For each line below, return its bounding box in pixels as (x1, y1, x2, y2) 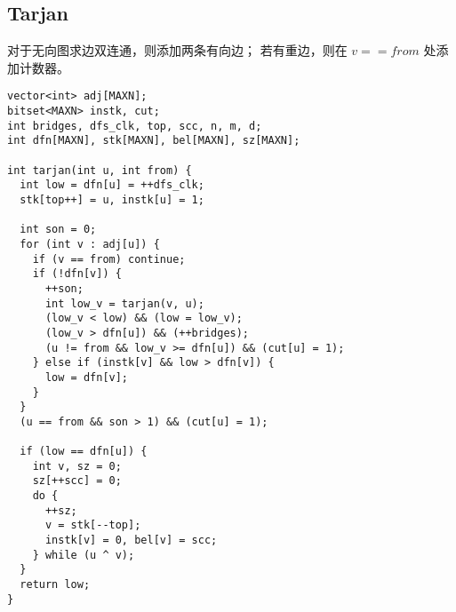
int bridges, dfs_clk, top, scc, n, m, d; (7, 119, 262, 132)
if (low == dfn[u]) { (20, 445, 148, 458)
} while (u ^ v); (32, 548, 135, 561)
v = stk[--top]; (44, 519, 141, 532)
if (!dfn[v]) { (32, 267, 122, 281)
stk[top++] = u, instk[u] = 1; (20, 193, 204, 206)
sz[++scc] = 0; (32, 474, 122, 488)
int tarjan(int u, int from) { (7, 163, 192, 177)
